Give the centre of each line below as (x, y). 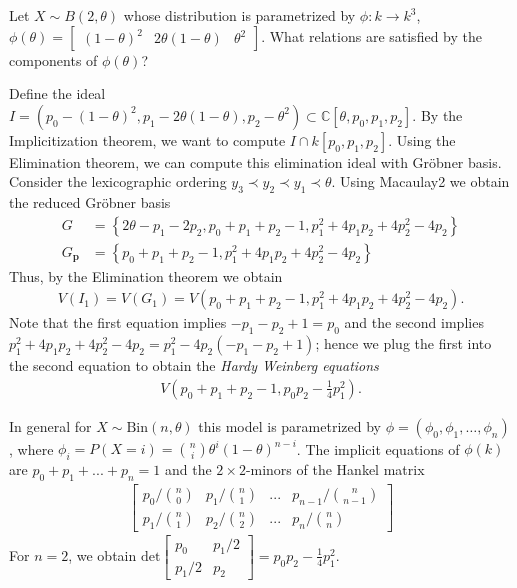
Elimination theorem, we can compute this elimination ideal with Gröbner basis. (255, 161)
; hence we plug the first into (403, 343)
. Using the (422, 139)
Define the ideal (57, 93)
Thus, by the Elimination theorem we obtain (146, 275)
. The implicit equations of (378, 448)
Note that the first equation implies (118, 322)
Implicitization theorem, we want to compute (147, 139)
